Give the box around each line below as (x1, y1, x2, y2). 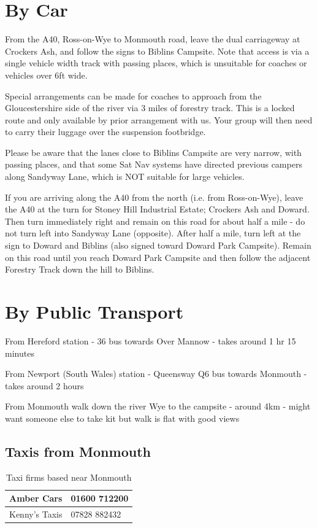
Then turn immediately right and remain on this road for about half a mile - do (5, 214, 305, 227)
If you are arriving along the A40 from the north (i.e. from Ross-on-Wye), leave (5, 190, 304, 203)
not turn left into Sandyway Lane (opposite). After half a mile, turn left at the (5, 227, 301, 239)
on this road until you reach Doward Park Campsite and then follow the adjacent (5, 250, 311, 263)
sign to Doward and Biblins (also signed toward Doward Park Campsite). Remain (5, 239, 311, 252)
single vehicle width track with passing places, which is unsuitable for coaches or (5, 56, 307, 69)
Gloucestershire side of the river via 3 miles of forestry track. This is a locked (5, 101, 295, 114)
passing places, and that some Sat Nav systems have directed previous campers (5, 158, 302, 171)
